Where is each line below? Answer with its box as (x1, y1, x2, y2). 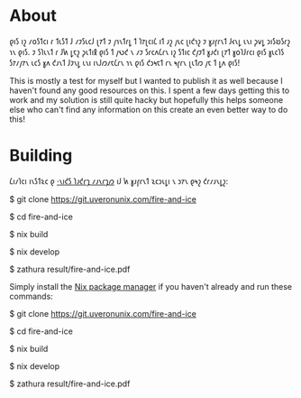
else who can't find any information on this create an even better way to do (9, 104, 288, 115)
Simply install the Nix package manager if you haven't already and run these (9, 281, 293, 292)
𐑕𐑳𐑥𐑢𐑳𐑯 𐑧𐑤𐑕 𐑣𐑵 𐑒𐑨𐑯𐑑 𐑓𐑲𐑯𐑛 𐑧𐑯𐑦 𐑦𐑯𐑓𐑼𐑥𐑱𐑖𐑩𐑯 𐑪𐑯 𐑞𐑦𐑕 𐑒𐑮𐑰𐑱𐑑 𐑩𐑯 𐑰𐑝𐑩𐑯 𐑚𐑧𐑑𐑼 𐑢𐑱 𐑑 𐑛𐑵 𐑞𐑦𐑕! (9, 57, 241, 68)
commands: (9, 291, 54, 301)
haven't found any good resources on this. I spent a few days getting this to (9, 85, 290, 96)
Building (9, 145, 73, 166)
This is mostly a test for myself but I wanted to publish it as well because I (9, 75, 284, 86)
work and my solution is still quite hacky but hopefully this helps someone (9, 94, 284, 105)
